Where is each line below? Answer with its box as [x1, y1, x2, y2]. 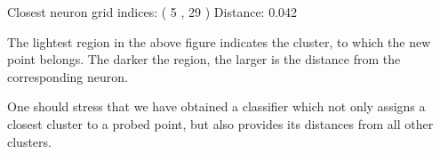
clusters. [7, 132, 52, 150]
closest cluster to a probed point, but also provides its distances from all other [7, 114, 434, 133]
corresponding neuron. [7, 67, 128, 85]
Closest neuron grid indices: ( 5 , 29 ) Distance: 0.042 [7, 3, 298, 20]
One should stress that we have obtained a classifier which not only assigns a [7, 97, 426, 116]
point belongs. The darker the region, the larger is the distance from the [7, 50, 401, 69]
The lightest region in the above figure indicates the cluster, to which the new [7, 32, 431, 51]
